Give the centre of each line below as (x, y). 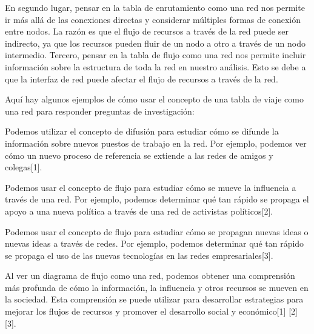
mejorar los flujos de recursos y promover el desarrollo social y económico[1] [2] (151, 311)
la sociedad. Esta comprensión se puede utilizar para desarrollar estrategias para (154, 299)
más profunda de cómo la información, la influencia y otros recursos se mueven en (157, 287)
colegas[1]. (24, 167)
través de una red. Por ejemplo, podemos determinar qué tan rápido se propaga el (157, 199)
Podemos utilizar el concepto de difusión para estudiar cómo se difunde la (142, 131)
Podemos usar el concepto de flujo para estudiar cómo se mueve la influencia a (151, 187)
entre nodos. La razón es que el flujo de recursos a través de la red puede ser (147, 31)
